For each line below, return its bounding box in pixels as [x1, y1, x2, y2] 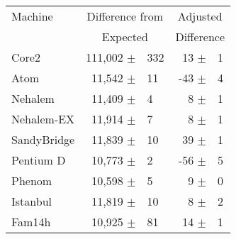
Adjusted [177, 8, 223, 24]
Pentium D [11, 152, 66, 168]
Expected [101, 28, 148, 45]
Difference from [86, 8, 164, 24]
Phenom [11, 172, 52, 189]
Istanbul [11, 193, 52, 209]
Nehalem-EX [11, 111, 75, 127]
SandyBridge [11, 131, 75, 148]
